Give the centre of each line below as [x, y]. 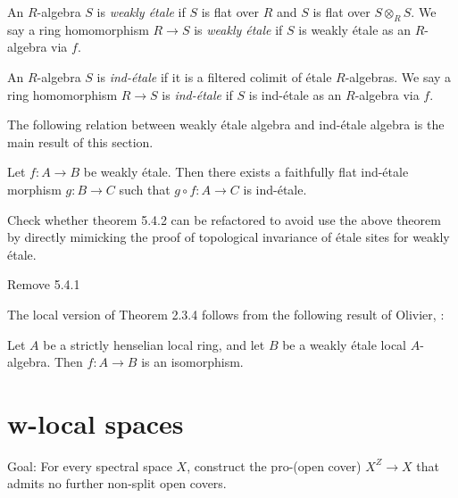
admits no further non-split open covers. [117, 483]
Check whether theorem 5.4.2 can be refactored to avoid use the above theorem [224, 219]
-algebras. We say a [398, 76]
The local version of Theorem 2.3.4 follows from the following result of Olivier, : [226, 314]
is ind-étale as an [295, 94]
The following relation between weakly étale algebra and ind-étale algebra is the [226, 124]
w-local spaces [96, 423]
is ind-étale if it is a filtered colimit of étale [214, 76]
